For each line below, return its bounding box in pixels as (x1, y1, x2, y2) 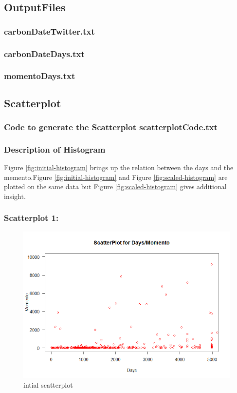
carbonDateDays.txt (4, 47, 85, 59)
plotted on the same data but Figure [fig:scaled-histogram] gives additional (4, 181, 227, 192)
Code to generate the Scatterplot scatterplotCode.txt (4, 121, 218, 133)
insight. (4, 191, 26, 201)
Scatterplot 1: (4, 212, 59, 224)
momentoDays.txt (4, 70, 75, 82)
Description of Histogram (4, 143, 106, 155)
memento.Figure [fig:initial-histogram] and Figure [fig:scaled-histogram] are (4, 172, 228, 182)
